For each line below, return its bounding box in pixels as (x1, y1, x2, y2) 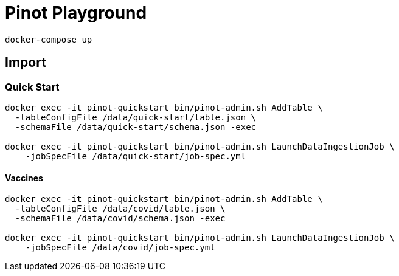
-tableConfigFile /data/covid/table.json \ (15, 204, 226, 214)
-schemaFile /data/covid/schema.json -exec (15, 213, 226, 224)
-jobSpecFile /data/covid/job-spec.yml (25, 243, 215, 253)
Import (5, 55, 46, 71)
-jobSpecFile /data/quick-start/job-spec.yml (25, 151, 246, 161)
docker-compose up (5, 34, 92, 44)
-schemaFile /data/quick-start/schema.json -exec (15, 122, 257, 132)
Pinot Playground (5, 2, 147, 23)
